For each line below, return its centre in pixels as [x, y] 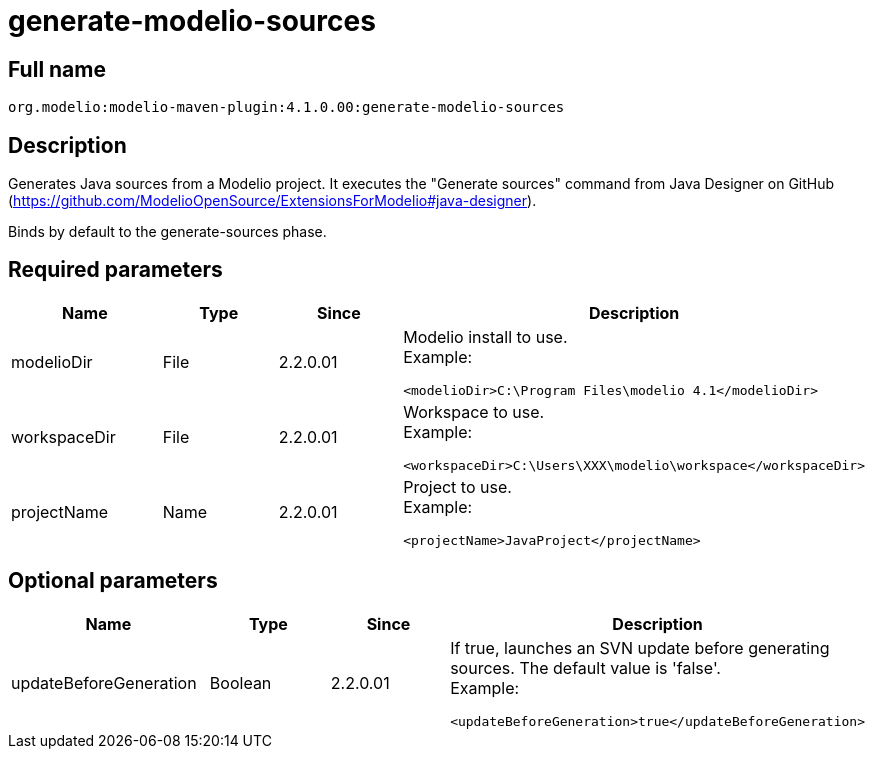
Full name [57, 69]
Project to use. [457, 486]
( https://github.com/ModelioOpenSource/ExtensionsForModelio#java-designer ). [272, 201]
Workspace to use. [474, 411]
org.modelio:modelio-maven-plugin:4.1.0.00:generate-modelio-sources [286, 107]
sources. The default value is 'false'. [585, 667]
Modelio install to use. [485, 336]
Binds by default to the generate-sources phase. [167, 232]
